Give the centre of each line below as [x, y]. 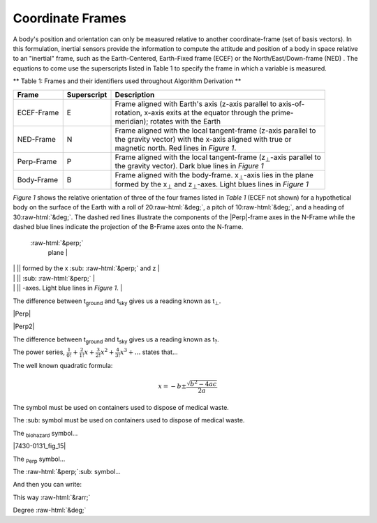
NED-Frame [36, 139]
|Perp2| [24, 326]
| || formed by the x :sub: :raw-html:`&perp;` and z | [86, 268]
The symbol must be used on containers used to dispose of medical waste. [121, 408]
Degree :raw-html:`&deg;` [50, 510]
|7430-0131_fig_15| [39, 446]
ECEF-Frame [38, 112]
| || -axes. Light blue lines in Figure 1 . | [68, 288]
